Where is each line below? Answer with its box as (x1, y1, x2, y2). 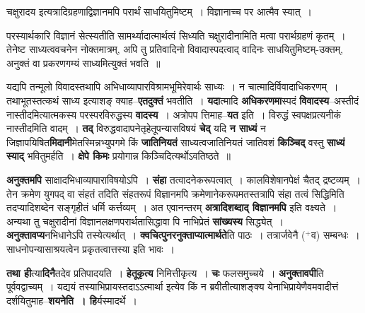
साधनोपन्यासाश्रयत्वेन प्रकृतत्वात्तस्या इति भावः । (6, 241, 175, 256)
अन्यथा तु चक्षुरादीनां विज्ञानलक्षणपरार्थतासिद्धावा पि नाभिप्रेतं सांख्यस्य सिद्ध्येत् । (6, 213, 284, 228)
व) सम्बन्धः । (311, 228, 360, 242)
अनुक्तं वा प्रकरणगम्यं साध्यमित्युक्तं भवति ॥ (6, 55, 161, 70)
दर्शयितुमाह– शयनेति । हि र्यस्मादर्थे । (6, 293, 137, 307)
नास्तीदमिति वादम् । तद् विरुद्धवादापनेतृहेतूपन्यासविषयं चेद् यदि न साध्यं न (6, 121, 266, 136)
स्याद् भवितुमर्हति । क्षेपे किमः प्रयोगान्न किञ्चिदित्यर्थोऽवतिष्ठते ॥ (6, 148, 231, 163)
